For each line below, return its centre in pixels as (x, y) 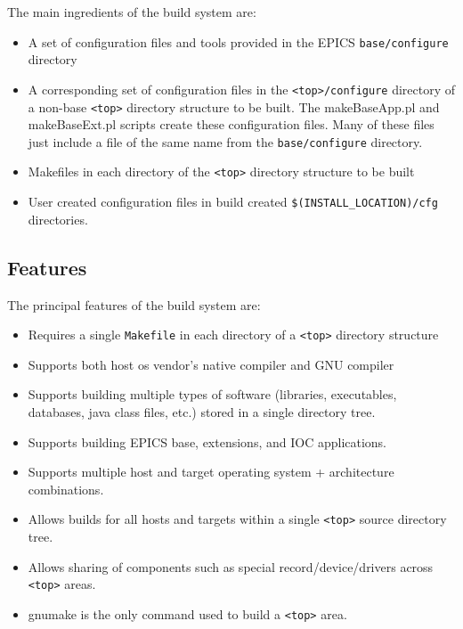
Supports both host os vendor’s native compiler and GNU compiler (211, 364)
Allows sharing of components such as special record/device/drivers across (231, 566)
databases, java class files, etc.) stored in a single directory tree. (202, 411)
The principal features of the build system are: (134, 304)
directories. (58, 219)
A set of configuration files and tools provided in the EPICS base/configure (238, 41)
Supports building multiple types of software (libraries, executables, (212, 394)
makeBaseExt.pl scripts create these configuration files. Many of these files (231, 124)
